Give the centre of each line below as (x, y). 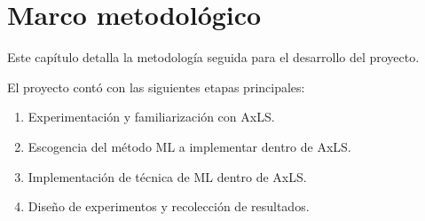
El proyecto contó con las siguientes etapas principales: (156, 87)
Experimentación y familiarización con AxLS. (151, 117)
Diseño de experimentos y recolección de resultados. (169, 206)
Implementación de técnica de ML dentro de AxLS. (167, 176)
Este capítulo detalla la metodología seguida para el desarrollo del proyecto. (213, 57)
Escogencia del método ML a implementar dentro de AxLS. (189, 146)
